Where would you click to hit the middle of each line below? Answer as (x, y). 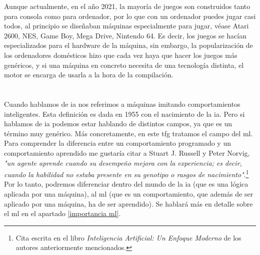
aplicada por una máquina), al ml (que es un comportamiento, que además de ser (129, 193)
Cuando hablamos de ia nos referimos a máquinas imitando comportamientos (122, 104)
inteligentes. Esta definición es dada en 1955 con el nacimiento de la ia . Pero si (124, 114)
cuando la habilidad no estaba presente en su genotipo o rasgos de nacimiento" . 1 (126, 173)
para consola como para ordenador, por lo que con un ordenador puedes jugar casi (130, 16)
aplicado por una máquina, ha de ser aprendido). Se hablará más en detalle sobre (128, 203)
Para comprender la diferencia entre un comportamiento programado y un (117, 143)
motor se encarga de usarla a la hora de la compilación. (89, 75)
